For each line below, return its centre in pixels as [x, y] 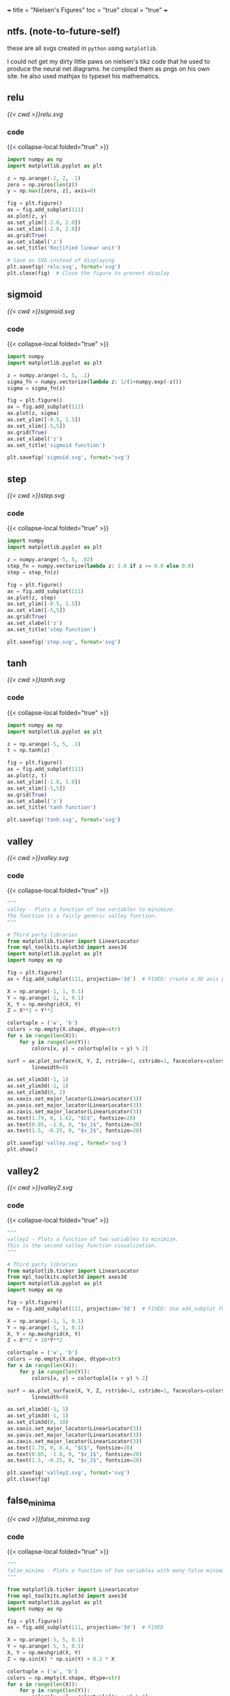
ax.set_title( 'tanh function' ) [52, 807]
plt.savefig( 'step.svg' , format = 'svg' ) [64, 642]
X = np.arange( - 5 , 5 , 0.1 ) [46, 1640]
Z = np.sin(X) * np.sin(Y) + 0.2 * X [61, 1659]
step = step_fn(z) [33, 572]
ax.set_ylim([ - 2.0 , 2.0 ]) [44, 223]
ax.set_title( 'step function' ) [52, 629]
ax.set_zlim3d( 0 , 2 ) [37, 1093]
